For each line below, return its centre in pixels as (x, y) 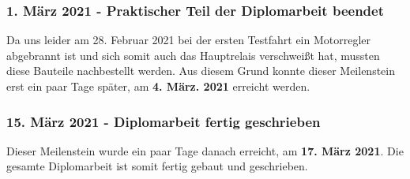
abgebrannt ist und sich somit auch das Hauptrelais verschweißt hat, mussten (193, 55)
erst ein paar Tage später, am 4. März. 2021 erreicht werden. (158, 86)
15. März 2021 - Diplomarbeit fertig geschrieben (164, 121)
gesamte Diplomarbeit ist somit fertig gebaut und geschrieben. (157, 166)
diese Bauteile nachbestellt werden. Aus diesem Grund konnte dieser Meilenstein (201, 71)
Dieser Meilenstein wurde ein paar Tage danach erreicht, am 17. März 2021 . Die (205, 150)
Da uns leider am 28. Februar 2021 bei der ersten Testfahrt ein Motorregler (189, 40)
